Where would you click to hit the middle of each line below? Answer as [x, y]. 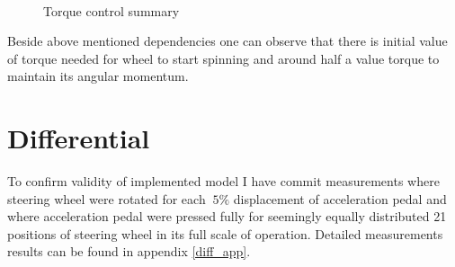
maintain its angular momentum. [98, 76]
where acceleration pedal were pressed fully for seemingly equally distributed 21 [227, 216]
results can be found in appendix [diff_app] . [129, 251]
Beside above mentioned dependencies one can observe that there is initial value [227, 41]
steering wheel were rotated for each [107, 198]
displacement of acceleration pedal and [340, 198]
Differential [79, 138]
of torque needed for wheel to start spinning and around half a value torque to [223, 58]
